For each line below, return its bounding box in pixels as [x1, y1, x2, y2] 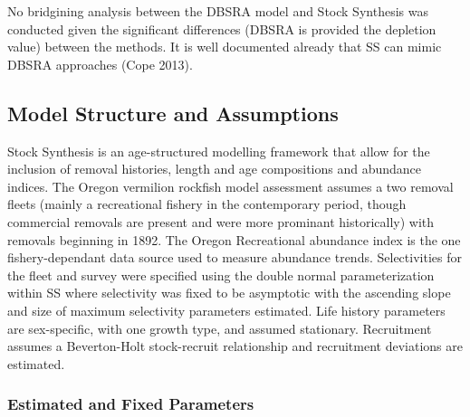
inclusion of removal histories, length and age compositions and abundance [7, 159, 422, 178]
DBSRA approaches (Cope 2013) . [7, 54, 193, 73]
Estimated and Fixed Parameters [7, 393, 254, 415]
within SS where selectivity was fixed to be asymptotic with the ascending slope [7, 283, 451, 302]
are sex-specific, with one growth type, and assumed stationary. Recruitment [7, 318, 432, 337]
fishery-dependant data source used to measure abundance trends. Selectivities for [7, 248, 462, 267]
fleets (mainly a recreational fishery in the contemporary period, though [7, 194, 407, 213]
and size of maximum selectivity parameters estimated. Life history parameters [7, 300, 446, 319]
